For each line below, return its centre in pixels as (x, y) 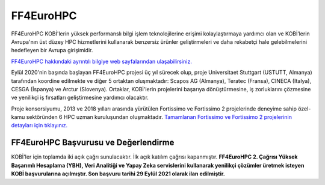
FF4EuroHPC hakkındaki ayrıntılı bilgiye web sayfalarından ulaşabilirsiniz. (101, 61)
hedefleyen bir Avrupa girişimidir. (52, 50)
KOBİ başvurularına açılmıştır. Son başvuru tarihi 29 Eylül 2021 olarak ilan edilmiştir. (118, 174)
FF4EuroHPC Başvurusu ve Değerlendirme (93, 143)
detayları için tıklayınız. (39, 126)
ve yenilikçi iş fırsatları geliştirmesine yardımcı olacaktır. (80, 98)
